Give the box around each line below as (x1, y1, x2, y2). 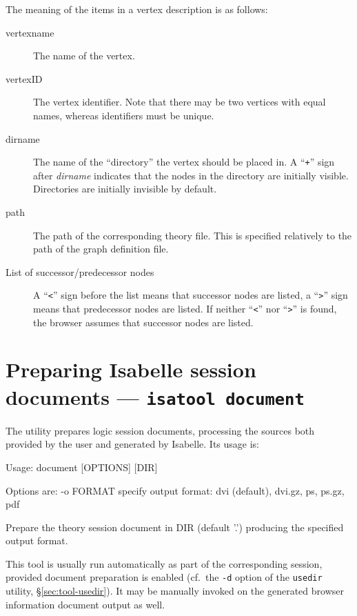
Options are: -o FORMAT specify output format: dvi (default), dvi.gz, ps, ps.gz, (6, 483, 345, 497)
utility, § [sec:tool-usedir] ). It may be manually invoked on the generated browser (6, 584, 344, 598)
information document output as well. (6, 597, 165, 611)
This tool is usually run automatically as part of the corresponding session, (6, 556, 323, 570)
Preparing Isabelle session (6, 355, 256, 384)
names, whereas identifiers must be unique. (33, 108, 214, 122)
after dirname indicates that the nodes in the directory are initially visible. (33, 168, 349, 182)
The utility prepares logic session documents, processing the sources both (6, 423, 315, 437)
